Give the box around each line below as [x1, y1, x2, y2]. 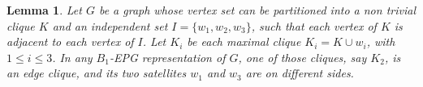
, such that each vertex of [251, 17, 377, 34]
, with [366, 33, 395, 50]
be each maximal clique [187, 33, 301, 50]
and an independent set [52, 17, 168, 34]
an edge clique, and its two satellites [6, 64, 187, 81]
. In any [52, 48, 93, 65]
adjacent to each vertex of [6, 33, 134, 50]
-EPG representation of [109, 48, 226, 65]
